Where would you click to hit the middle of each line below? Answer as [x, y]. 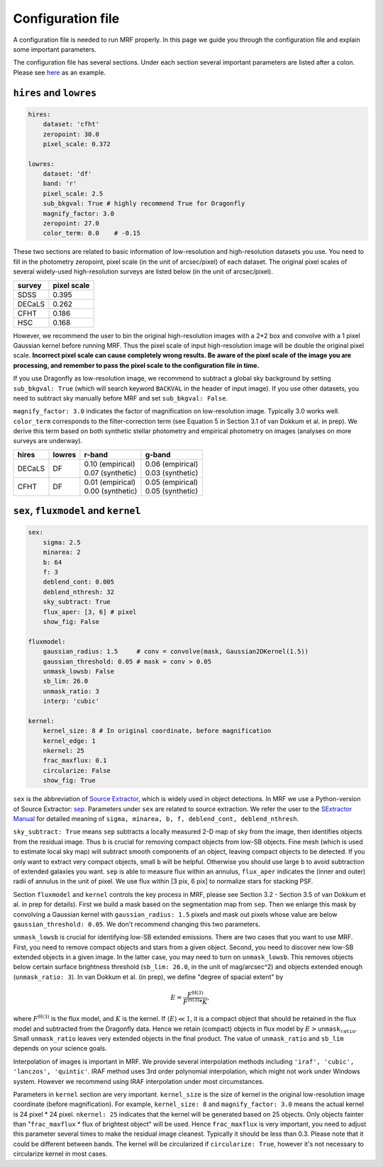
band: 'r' [60, 184]
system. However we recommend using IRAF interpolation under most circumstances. [139, 1081]
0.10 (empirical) [110, 464]
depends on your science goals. [60, 1049]
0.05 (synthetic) [172, 491]
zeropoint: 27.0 [71, 224]
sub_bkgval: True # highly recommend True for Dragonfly [144, 203]
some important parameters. [55, 49]
